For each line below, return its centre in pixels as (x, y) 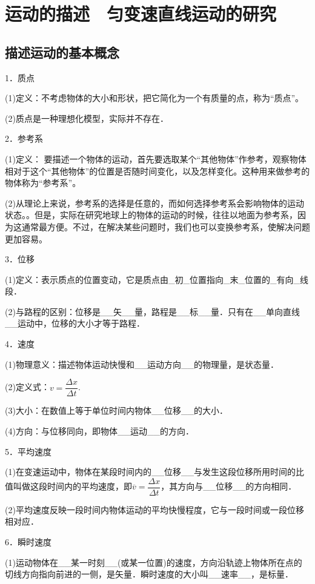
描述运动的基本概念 (62, 52)
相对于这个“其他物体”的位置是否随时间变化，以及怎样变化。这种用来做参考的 (157, 171)
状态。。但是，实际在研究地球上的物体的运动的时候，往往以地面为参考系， (151, 215)
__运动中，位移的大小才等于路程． (75, 323)
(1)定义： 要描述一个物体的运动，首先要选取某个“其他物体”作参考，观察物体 (156, 158)
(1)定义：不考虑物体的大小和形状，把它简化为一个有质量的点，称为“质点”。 (154, 98)
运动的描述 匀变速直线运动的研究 (141, 14)
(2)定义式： (27, 387)
